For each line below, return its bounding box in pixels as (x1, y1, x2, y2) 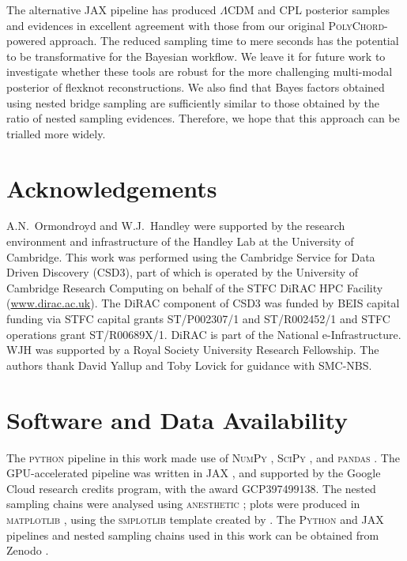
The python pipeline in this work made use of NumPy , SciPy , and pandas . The (6, 449, 400, 465)
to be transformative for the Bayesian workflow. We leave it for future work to (6, 47, 386, 64)
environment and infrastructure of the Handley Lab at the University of (6, 233, 354, 250)
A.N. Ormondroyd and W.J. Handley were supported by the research (6, 217, 345, 234)
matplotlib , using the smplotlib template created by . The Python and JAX (6, 510, 384, 527)
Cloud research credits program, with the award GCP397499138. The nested (6, 480, 376, 496)
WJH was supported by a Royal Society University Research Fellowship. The (6, 341, 379, 358)
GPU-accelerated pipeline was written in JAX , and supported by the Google (6, 465, 381, 481)
